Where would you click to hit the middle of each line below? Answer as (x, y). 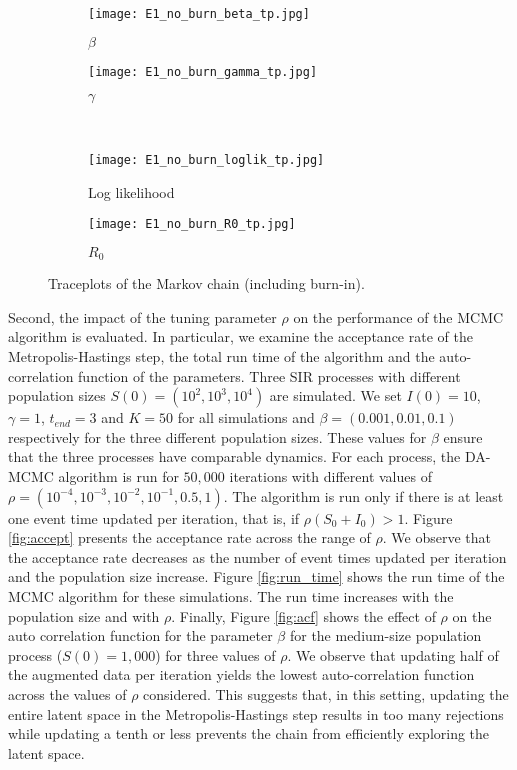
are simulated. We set (335, 395)
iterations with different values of (330, 476)
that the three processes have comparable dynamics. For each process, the (234, 456)
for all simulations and (246, 417)
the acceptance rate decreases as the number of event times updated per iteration (257, 556)
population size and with (84, 615)
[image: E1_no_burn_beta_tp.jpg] (199, 14)
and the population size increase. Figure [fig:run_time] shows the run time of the (256, 576)
